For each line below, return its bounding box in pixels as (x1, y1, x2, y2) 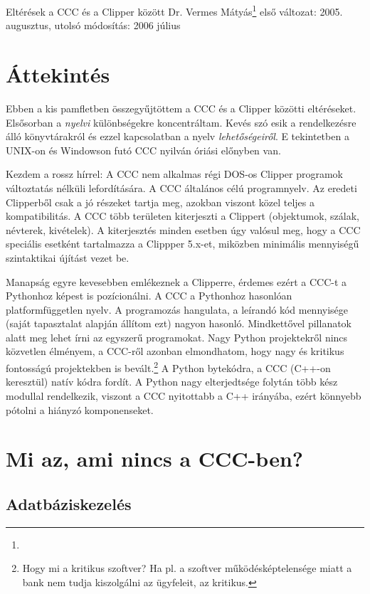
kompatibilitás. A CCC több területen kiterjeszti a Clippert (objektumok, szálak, (6, 208, 359, 223)
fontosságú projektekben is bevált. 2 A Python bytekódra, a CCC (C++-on (6, 359, 331, 375)
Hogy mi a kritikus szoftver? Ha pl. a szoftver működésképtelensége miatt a (22, 561, 352, 576)
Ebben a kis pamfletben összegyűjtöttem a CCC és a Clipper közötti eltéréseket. (6, 100, 356, 115)
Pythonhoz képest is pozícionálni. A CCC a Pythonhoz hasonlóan (6, 288, 292, 303)
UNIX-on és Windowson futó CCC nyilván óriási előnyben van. (6, 142, 281, 157)
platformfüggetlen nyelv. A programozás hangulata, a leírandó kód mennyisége (6, 302, 349, 317)
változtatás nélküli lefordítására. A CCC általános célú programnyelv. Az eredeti (6, 180, 357, 195)
